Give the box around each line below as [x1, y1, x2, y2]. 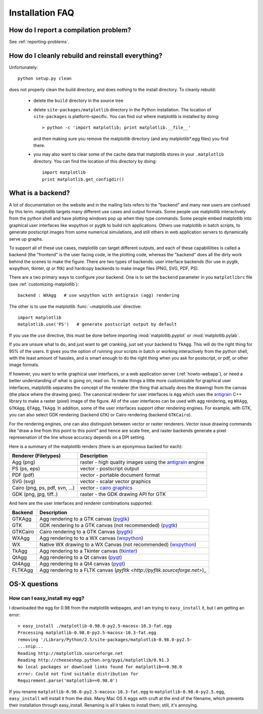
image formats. [9, 362, 39, 368]
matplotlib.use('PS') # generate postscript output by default [18, 322, 177, 327]
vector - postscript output [80, 465, 139, 472]
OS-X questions [9, 580, 58, 588]
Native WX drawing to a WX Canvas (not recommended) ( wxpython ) [39, 541, 197, 548]
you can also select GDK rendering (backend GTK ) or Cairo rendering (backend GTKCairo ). [9, 412, 192, 418]
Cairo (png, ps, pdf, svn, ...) [12, 485, 75, 491]
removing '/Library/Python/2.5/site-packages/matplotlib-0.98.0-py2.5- [18, 637, 192, 642]
